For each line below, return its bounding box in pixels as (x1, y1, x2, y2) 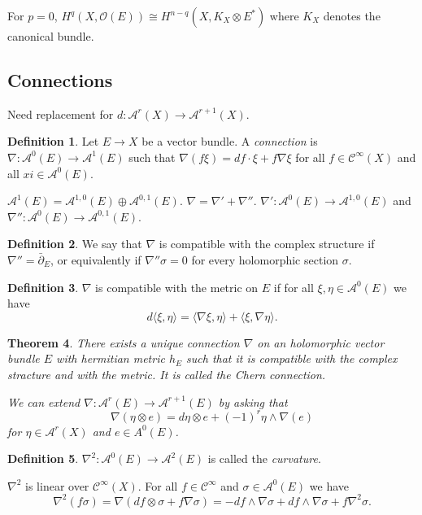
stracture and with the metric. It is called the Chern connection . (7, 365, 326, 382)
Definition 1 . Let (7, 133, 99, 150)
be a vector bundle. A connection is (141, 133, 318, 150)
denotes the (323, 7, 381, 24)
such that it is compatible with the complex (186, 350, 398, 367)
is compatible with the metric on (95, 278, 259, 295)
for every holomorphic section (191, 251, 339, 268)
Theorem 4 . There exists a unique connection (7, 334, 240, 351)
